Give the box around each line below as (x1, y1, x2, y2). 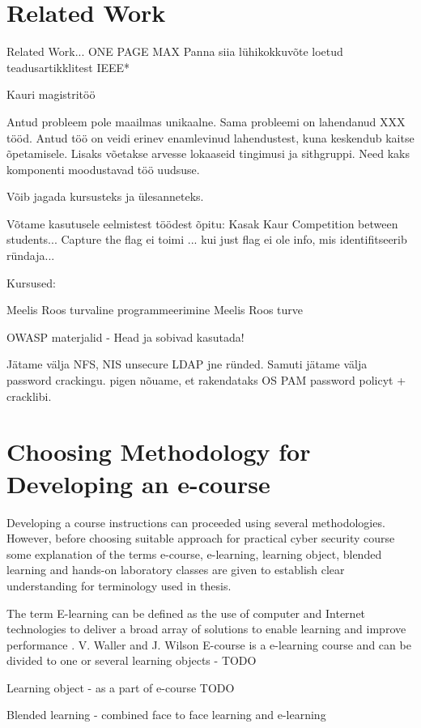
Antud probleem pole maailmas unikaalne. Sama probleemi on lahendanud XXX (6, 113, 406, 130)
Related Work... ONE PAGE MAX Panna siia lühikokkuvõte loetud (6, 43, 343, 60)
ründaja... (6, 247, 55, 264)
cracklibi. (6, 387, 52, 404)
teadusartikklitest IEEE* (6, 58, 130, 75)
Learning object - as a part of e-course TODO (6, 679, 235, 696)
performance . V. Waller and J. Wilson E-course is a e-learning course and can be (6, 636, 411, 653)
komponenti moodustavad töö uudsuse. (6, 160, 200, 177)
